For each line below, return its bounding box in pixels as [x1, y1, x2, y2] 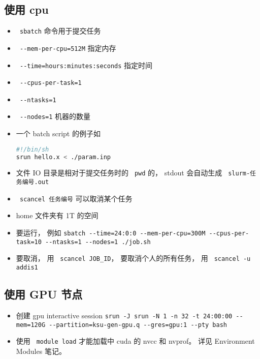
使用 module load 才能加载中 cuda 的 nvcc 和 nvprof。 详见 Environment [16, 336, 255, 346]
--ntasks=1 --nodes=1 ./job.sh [45, 238, 151, 246]
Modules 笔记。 [16, 345, 66, 356]
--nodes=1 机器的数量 [19, 111, 91, 122]
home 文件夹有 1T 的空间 [16, 210, 99, 221]
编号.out [22, 178, 49, 186]
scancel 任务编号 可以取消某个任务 [19, 193, 133, 203]
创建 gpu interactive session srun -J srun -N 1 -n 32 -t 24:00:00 [16, 310, 233, 320]
